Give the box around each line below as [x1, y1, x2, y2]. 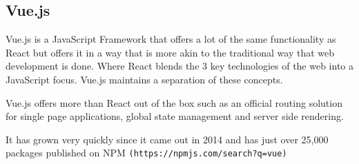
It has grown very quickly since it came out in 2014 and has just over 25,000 [6, 132, 329, 146]
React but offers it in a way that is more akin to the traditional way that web [6, 45, 335, 59]
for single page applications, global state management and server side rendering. [6, 109, 344, 123]
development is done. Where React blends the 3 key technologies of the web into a [6, 59, 354, 73]
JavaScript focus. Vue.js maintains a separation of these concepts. [6, 72, 283, 86]
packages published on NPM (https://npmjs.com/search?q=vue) [6, 145, 287, 160]
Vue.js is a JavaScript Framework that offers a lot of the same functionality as [6, 32, 336, 46]
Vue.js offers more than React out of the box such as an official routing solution [6, 95, 342, 110]
